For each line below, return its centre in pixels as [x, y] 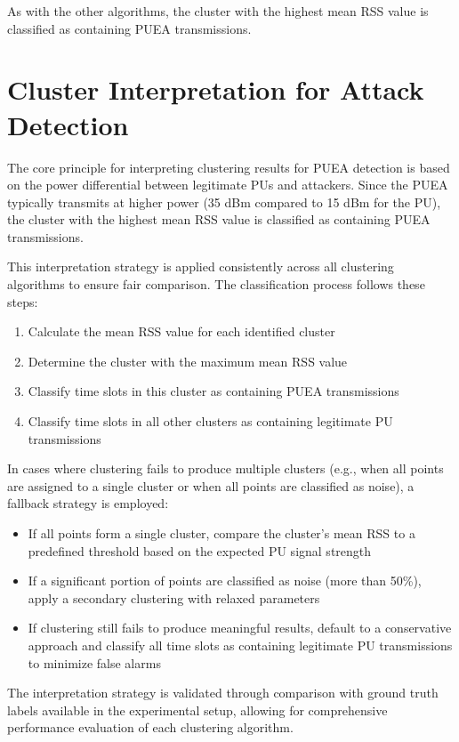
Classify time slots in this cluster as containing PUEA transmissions [213, 391]
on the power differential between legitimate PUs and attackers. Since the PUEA [228, 185]
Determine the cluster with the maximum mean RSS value [188, 361]
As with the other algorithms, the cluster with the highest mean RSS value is [218, 11]
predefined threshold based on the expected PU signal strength [200, 550]
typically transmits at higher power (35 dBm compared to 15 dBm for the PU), [224, 202]
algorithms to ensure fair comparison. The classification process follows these [216, 284]
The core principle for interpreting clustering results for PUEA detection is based [229, 167]
